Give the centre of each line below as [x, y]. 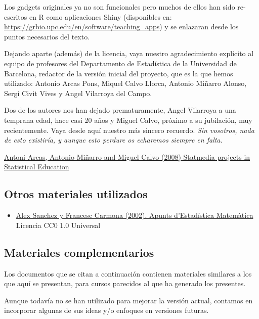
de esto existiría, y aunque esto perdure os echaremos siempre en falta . [113, 140]
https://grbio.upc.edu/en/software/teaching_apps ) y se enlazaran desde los [121, 27]
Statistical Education [37, 167]
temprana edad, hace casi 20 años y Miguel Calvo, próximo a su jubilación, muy [128, 120]
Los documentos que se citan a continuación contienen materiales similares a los [128, 273]
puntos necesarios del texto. [47, 36]
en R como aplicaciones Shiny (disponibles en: [100, 16]
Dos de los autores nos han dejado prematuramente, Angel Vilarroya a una [120, 110]
